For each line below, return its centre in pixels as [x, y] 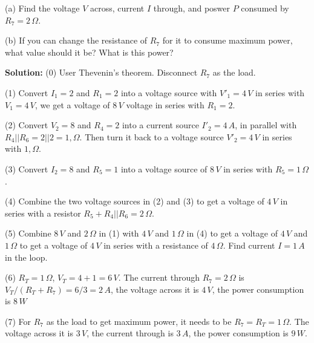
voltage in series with [165, 104]
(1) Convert [27, 92]
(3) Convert [27, 168]
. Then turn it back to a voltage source [152, 136]
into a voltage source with [169, 92]
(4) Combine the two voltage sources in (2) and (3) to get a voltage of [135, 201]
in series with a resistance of [156, 245]
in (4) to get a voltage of [232, 233]
